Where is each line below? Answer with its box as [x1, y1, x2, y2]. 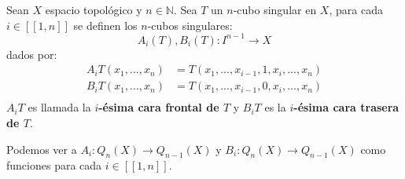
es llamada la [28, 99, 91, 115]
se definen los [73, 16, 138, 33]
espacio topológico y [45, 2, 142, 17]
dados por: [6, 46, 57, 62]
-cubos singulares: [147, 16, 233, 33]
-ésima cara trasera [293, 99, 399, 115]
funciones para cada [6, 157, 102, 174]
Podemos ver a [6, 141, 77, 157]
